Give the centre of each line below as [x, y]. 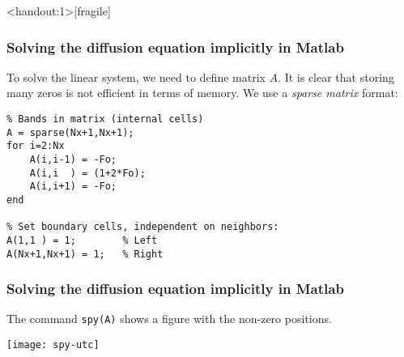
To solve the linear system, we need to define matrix [136, 76]
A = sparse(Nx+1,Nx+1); [70, 132]
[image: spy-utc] [53, 345]
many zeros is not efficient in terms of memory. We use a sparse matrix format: [202, 93]
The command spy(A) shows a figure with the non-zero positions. [169, 319]
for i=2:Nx [36, 146]
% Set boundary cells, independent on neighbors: [143, 227]
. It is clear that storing [336, 76]
